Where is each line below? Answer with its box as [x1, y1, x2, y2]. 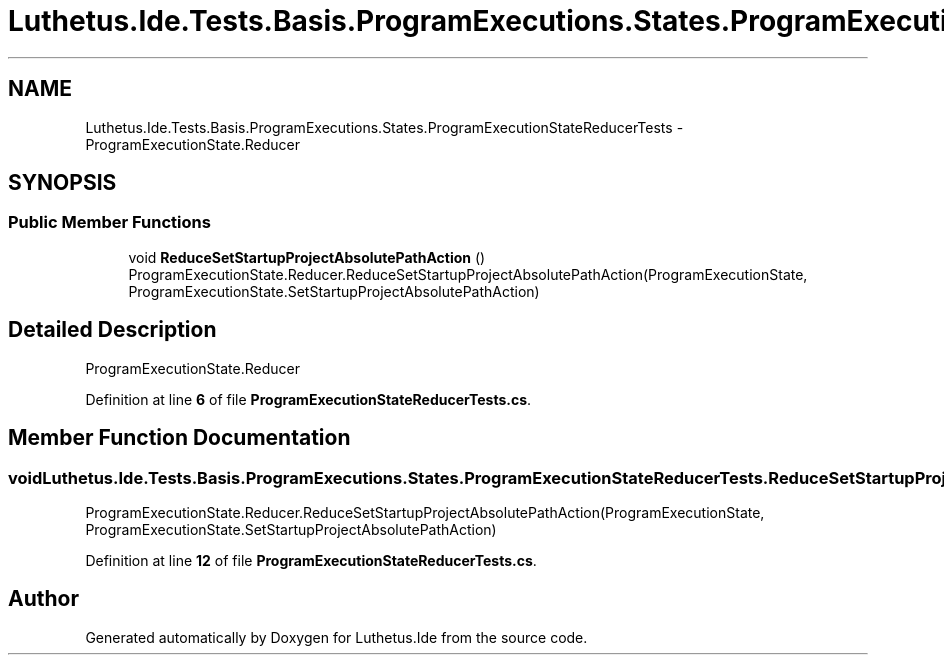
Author [8, 586, 79, 612]
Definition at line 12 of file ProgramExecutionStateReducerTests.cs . [85, 551, 537, 569]
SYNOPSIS [8, 170, 117, 196]
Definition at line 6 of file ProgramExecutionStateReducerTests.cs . [85, 390, 532, 408]
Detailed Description [8, 317, 217, 343]
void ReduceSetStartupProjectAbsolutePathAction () [128, 248, 486, 266]
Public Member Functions [8, 212, 211, 233]
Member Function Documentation [8, 425, 351, 451]
